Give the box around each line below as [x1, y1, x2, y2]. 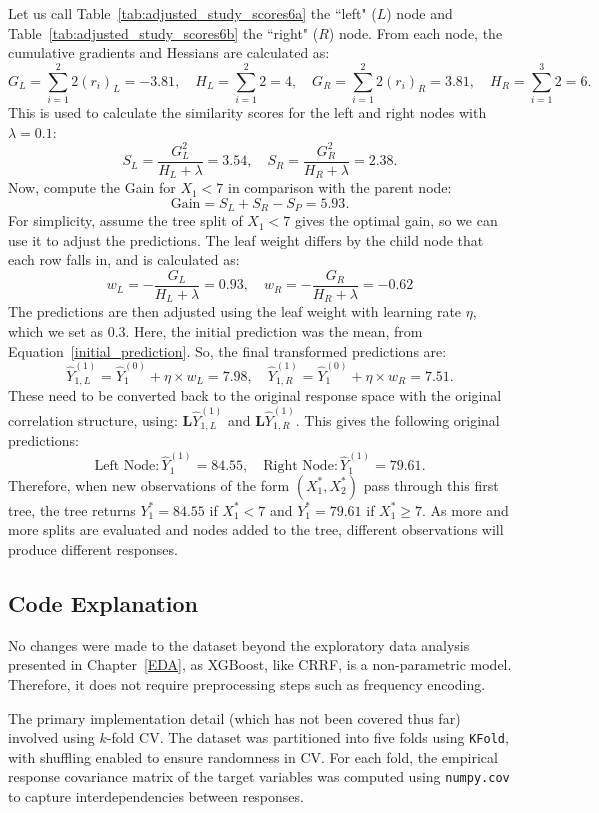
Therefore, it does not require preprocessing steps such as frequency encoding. [8, 673, 486, 694]
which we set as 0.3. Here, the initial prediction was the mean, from [8, 321, 423, 342]
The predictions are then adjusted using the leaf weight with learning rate [8, 301, 462, 322]
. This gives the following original [295, 409, 500, 430]
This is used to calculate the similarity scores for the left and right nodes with [8, 101, 487, 122]
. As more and [422, 499, 509, 520]
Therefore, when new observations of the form [8, 474, 290, 495]
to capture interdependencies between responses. [8, 786, 304, 807]
